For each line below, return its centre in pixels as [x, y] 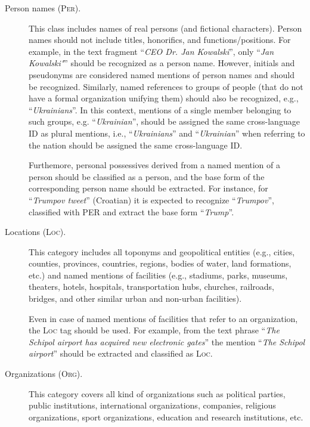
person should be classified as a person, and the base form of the [147, 176]
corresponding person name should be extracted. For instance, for [148, 188]
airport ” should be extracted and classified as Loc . [121, 353]
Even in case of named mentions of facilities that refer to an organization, [163, 318]
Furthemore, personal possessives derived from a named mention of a [155, 165]
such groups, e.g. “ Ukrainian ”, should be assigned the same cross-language [164, 121]
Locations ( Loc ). [35, 232]
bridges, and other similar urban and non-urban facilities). [135, 298]
